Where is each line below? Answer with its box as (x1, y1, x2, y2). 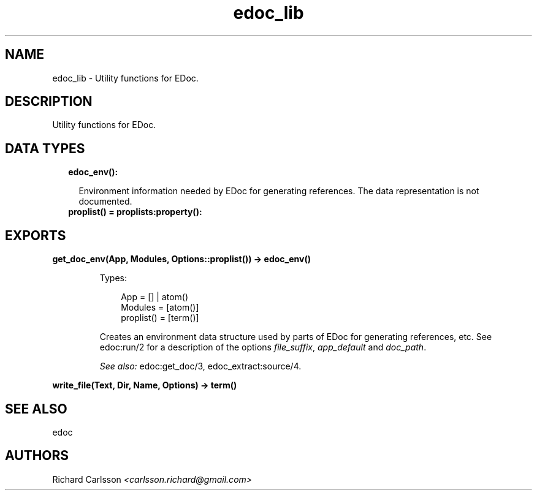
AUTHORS (5, 448, 69, 464)
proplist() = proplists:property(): (68, 206, 202, 217)
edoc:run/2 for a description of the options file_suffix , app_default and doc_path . (99, 342, 427, 353)
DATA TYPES (5, 140, 85, 156)
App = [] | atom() (121, 292, 189, 303)
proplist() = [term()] (121, 312, 199, 323)
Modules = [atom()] (121, 302, 199, 313)
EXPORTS (5, 227, 66, 243)
